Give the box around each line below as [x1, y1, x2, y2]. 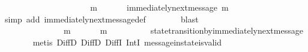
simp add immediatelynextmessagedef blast [4, 12, 199, 25]
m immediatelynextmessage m [90, 1, 229, 13]
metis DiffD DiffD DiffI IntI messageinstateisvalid [32, 35, 222, 48]
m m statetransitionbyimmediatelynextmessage [63, 24, 303, 37]
